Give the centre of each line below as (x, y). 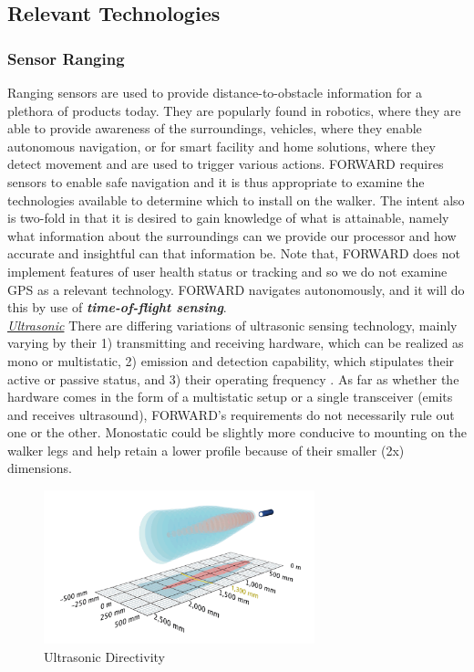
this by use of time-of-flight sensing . (117, 307)
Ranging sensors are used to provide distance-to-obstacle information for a (215, 92)
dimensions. (40, 468)
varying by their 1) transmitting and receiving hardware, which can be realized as (236, 343)
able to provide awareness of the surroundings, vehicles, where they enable (215, 128)
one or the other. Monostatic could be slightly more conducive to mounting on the (237, 432)
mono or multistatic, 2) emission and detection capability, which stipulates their (231, 360)
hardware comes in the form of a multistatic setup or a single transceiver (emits (230, 397)
